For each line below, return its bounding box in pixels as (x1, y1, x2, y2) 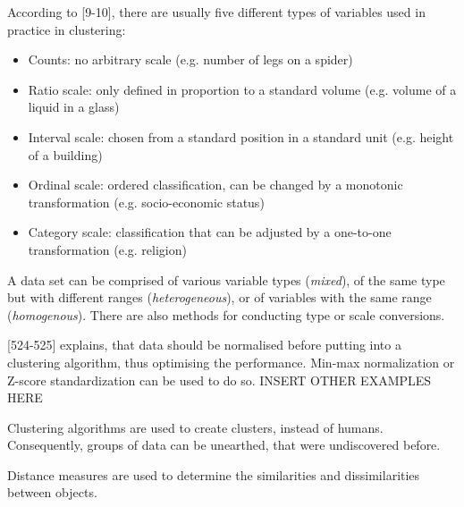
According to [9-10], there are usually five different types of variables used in (7, 3, 426, 21)
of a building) (28, 145, 103, 164)
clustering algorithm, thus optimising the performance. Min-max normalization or (7, 352, 455, 371)
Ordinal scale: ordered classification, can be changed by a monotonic (28, 175, 403, 194)
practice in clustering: (7, 20, 126, 38)
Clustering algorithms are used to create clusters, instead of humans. (7, 418, 384, 436)
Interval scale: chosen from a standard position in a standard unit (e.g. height (28, 127, 454, 146)
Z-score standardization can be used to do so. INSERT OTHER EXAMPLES (7, 370, 432, 389)
